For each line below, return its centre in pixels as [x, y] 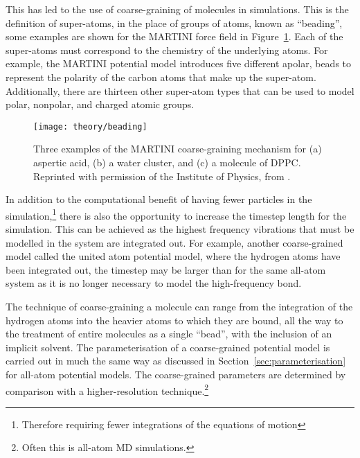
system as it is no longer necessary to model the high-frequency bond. [154, 283]
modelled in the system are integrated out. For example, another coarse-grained [174, 242]
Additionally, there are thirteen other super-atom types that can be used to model [180, 90]
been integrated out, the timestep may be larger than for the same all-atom [166, 269]
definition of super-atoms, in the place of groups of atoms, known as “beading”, [174, 23]
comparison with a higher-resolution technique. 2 [107, 389]
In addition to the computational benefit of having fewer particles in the [159, 199]
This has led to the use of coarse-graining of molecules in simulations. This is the [177, 9]
